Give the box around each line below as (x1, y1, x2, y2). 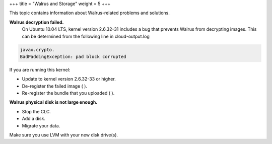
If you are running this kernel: (9, 66, 71, 73)
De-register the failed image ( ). (22, 83, 88, 89)
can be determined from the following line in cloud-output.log (22, 33, 150, 39)
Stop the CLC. (22, 108, 51, 114)
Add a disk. (22, 116, 45, 122)
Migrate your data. (22, 122, 60, 128)
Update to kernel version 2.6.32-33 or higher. (22, 76, 116, 82)
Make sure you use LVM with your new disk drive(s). (9, 132, 118, 138)
